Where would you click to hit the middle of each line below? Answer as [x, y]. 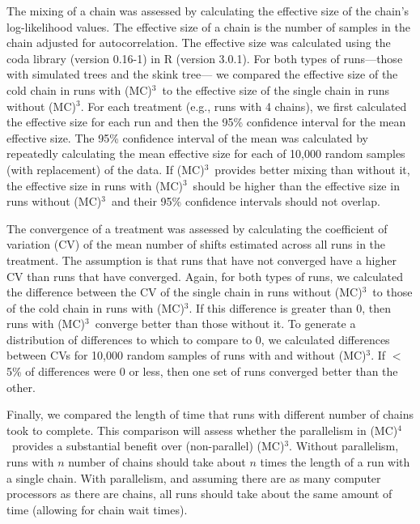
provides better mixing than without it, [312, 169]
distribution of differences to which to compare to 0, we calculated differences [198, 339]
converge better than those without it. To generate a [225, 324]
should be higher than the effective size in [296, 185]
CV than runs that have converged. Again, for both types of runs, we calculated [205, 276]
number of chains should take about [157, 462]
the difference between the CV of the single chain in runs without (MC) [185, 292]
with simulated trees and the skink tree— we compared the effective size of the [202, 74]
